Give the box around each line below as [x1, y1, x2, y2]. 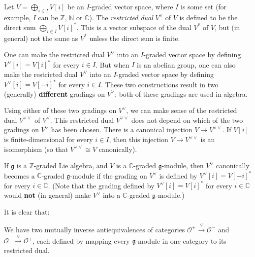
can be [38, 12, 58, 22]
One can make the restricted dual [4, 49, 105, 60]
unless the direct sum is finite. [89, 33, 180, 43]
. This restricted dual [50, 114, 114, 125]
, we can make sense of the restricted [126, 105, 237, 115]
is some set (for [180, 1, 227, 11]
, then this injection [109, 134, 168, 145]
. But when [96, 59, 129, 70]
